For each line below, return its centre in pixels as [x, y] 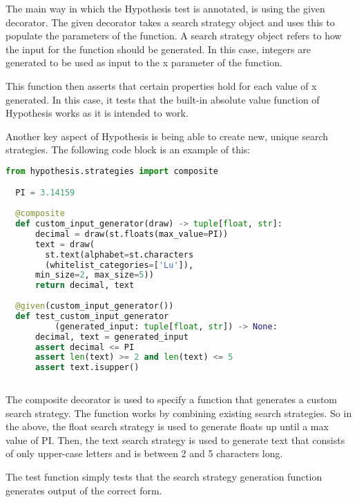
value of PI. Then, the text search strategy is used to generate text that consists [175, 440]
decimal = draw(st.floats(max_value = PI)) [132, 234]
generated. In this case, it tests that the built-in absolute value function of [163, 99]
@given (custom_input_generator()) [95, 306]
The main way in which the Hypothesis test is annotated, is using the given [165, 8]
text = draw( [65, 244]
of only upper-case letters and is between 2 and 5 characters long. [144, 453]
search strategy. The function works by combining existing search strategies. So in [179, 413]
